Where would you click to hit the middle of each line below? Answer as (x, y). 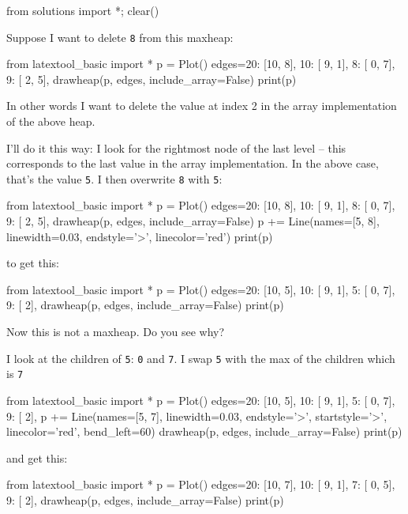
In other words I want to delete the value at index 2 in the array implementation (202, 106)
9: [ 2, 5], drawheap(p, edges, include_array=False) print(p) (152, 79)
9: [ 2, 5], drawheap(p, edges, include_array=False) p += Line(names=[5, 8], (193, 221)
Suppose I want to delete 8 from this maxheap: (120, 37)
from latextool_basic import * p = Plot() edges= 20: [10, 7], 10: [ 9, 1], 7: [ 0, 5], (201, 484)
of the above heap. (51, 121)
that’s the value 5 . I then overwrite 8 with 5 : (114, 178)
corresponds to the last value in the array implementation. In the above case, (193, 163)
